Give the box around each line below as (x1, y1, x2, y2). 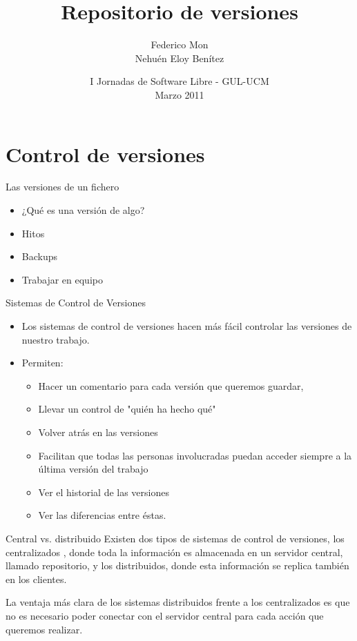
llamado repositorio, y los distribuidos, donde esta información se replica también (6, 558, 349, 573)
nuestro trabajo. (21, 332, 90, 346)
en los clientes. (6, 571, 67, 586)
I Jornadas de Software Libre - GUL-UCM (90, 74, 269, 88)
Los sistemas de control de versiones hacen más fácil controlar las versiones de (21, 319, 352, 333)
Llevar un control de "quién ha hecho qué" (38, 402, 216, 416)
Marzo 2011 (155, 87, 204, 101)
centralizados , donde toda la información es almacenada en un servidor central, (6, 544, 343, 559)
